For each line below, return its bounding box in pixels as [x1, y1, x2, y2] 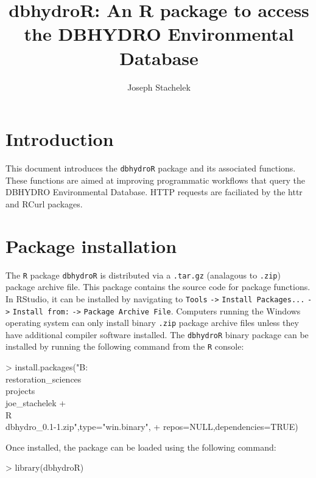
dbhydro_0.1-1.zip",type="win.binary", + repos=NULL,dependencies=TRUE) [5, 420, 298, 433]
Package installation [5, 233, 177, 258]
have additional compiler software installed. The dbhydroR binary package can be [5, 328, 309, 341]
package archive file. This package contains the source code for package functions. [5, 280, 311, 293]
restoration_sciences [5, 372, 82, 385]
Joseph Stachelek [127, 80, 191, 93]
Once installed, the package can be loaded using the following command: [5, 440, 276, 453]
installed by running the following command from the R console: [5, 340, 244, 353]
